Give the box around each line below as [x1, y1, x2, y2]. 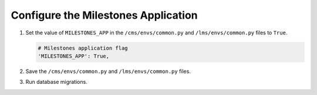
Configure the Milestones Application [11, 9, 198, 22]
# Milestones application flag [38, 44, 129, 51]
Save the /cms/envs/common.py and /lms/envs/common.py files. [25, 68, 191, 75]
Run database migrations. [25, 79, 87, 86]
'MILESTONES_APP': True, [38, 52, 110, 59]
